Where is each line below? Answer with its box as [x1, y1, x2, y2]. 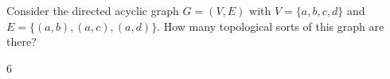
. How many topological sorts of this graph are [157, 17, 384, 34]
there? [6, 33, 37, 50]
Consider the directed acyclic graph [6, 2, 179, 18]
